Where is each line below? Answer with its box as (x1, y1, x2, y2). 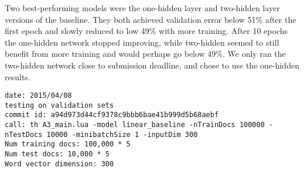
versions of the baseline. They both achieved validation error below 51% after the (5, 13, 296, 25)
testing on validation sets (5, 101, 114, 110)
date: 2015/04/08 (5, 91, 72, 100)
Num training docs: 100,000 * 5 (5, 140, 131, 149)
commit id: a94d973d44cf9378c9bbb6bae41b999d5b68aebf (5, 111, 219, 119)
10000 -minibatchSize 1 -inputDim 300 (46, 130, 198, 139)
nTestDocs (5, 130, 43, 139)
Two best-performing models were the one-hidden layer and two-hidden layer (5, 2, 280, 13)
